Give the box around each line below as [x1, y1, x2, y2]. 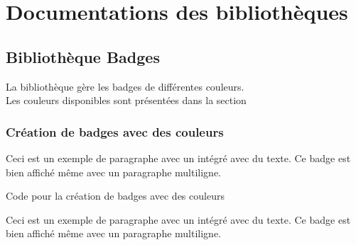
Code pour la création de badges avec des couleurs [6, 188, 225, 203]
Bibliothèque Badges [6, 45, 160, 67]
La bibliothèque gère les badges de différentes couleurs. [6, 79, 244, 93]
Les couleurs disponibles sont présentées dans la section [6, 93, 247, 108]
